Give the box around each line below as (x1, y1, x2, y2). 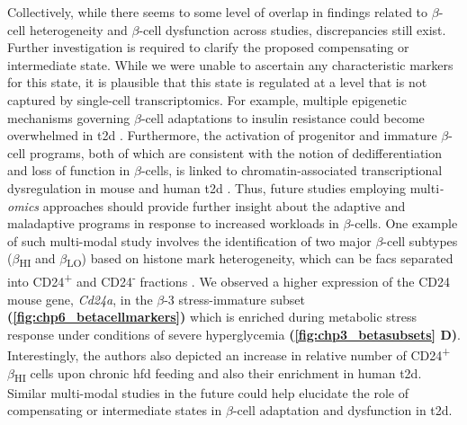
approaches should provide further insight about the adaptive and (42, 196, 406, 215)
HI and (19, 249, 56, 270)
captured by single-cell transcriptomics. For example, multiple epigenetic (7, 90, 407, 109)
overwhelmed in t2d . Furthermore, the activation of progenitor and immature (7, 126, 437, 145)
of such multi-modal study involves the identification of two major (7, 231, 372, 250)
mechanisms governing (7, 108, 130, 127)
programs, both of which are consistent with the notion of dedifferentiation (29, 143, 443, 162)
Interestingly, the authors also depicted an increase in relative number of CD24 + (7, 343, 451, 365)
